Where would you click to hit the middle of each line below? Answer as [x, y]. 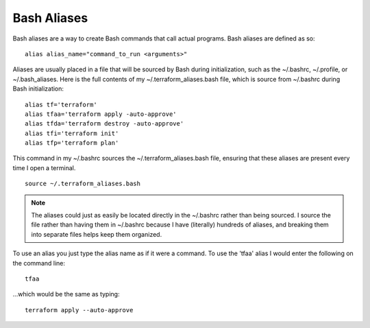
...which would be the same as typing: [66, 294]
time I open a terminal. [44, 167]
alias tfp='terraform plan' [72, 143]
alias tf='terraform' [61, 104]
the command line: [39, 263]
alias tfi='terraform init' [72, 133]
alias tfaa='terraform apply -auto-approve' [101, 114]
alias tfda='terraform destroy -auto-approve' [104, 124]
